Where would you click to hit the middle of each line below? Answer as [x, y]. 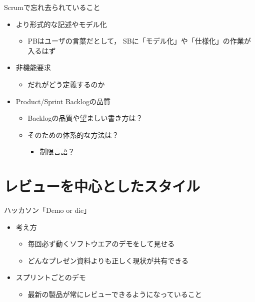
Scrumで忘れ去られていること [52, 7]
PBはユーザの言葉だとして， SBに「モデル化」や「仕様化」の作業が [139, 41]
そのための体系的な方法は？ [73, 134]
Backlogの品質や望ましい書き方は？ [85, 118]
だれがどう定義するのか [66, 84]
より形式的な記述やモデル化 [61, 24]
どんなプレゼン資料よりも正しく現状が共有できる [108, 260]
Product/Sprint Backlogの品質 [63, 101]
